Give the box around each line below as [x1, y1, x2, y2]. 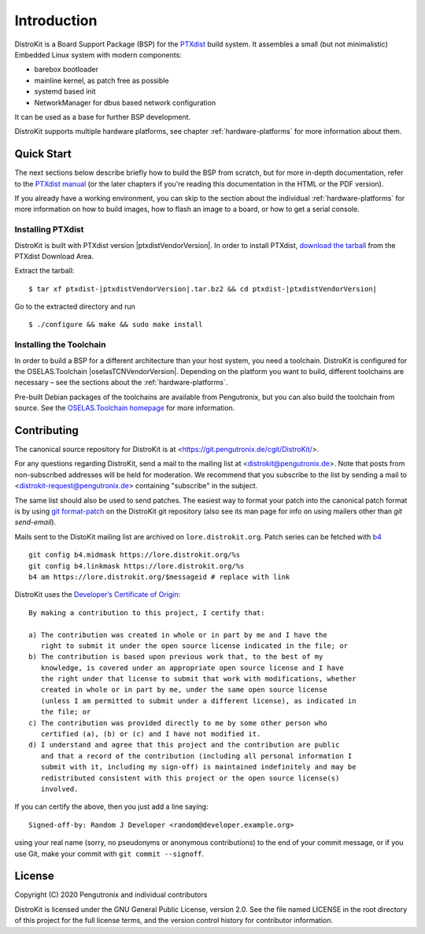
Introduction [14, 12, 98, 29]
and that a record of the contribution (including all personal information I [40, 751, 353, 760]
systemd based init [34, 87, 96, 96]
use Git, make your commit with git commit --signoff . [14, 849, 205, 858]
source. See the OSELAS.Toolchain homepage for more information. [14, 403, 235, 413]
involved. [40, 784, 79, 793]
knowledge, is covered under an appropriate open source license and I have [40, 663, 344, 673]
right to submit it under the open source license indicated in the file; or [40, 641, 349, 650]
